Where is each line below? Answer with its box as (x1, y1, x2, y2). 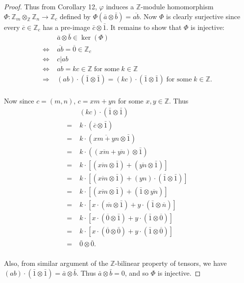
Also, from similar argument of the (4, 258, 108, 268)
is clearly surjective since (166, 11, 241, 21)
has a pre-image (43, 22, 90, 32)
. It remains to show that (106, 22, 182, 32)
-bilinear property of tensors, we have (115, 258, 227, 268)
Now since (4, 96, 34, 106)
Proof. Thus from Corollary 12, (4, 1, 97, 11)
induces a (106, 1, 134, 11)
